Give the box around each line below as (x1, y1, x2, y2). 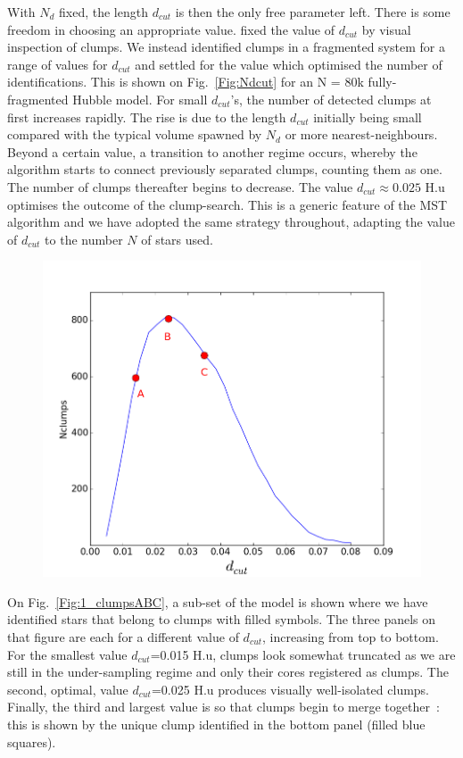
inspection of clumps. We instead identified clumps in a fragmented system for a (7, 37, 445, 56)
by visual (361, 20, 411, 38)
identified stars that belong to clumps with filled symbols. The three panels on (7, 610, 436, 629)
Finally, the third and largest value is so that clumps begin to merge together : (7, 697, 440, 716)
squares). (7, 732, 56, 751)
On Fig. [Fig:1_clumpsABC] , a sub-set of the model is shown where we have (7, 592, 428, 611)
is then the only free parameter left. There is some (175, 3, 451, 21)
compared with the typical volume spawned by (7, 125, 262, 144)
